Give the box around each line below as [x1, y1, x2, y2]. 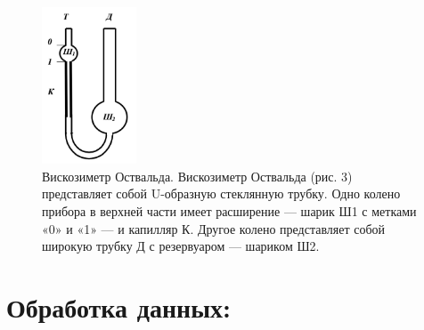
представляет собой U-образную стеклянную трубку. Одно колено [42, 184, 401, 203]
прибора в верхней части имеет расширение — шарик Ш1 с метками [42, 201, 417, 220]
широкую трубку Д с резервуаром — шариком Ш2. [42, 237, 320, 255]
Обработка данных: [6, 288, 232, 325]
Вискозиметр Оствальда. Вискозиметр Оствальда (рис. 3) [42, 166, 353, 185]
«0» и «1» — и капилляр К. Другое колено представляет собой [42, 219, 386, 237]
